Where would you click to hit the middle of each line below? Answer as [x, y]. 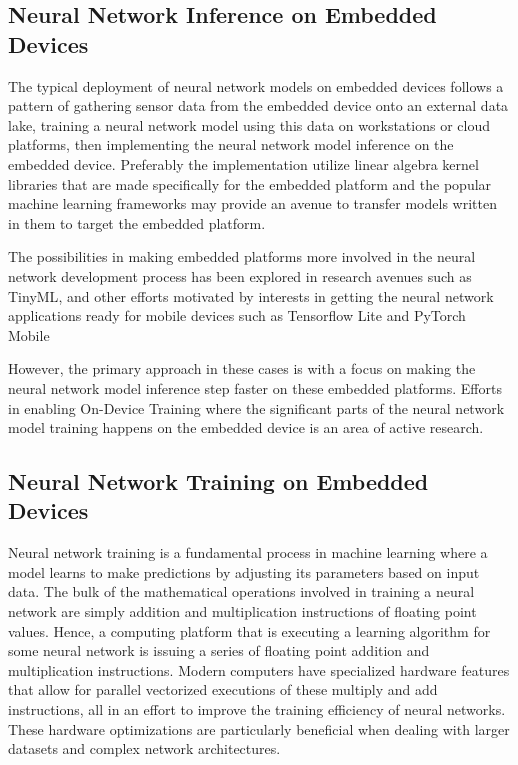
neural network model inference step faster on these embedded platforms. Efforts [255, 387]
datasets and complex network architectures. [144, 748]
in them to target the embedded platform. [137, 222]
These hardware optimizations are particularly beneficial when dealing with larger [259, 728]
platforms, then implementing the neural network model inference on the [231, 144]
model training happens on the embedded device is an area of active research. [246, 427]
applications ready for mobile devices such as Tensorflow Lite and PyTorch [237, 315]
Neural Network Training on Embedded [218, 481]
